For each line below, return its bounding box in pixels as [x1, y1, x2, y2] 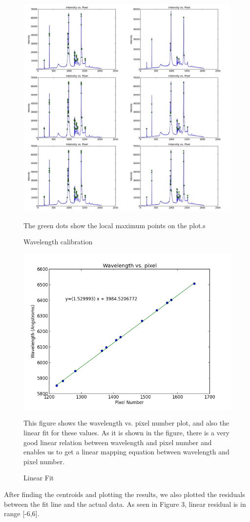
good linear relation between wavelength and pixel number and [23, 437, 212, 447]
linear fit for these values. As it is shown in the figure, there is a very [23, 427, 229, 437]
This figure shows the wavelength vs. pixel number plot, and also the [23, 418, 229, 428]
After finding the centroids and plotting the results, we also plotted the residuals [4, 489, 245, 499]
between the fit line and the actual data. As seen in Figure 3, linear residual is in [4, 498, 246, 509]
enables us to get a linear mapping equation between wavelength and [23, 447, 229, 457]
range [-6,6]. [4, 508, 40, 519]
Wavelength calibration [23, 237, 93, 247]
